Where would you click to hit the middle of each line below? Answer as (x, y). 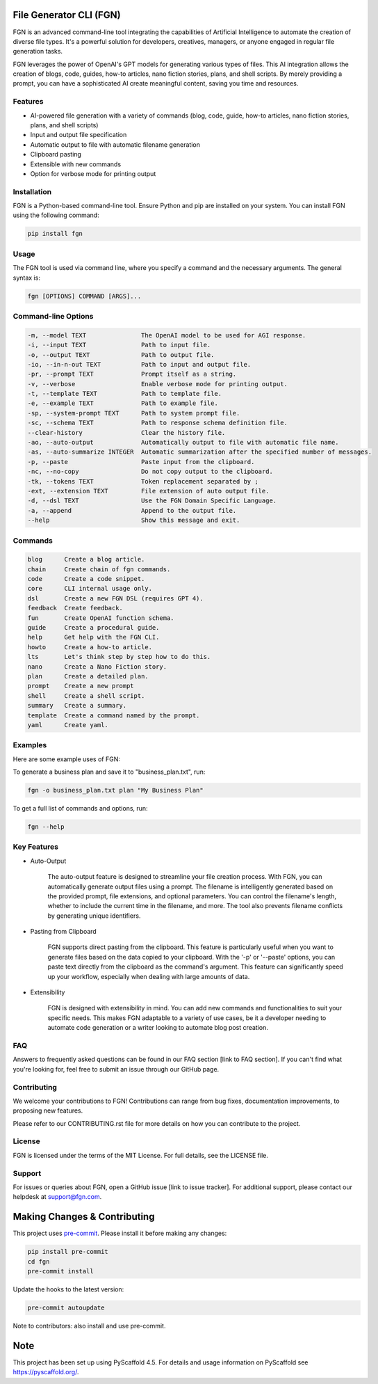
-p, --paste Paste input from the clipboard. (141, 462)
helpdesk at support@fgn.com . (57, 1197)
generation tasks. (38, 51)
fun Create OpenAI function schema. (101, 618)
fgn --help (46, 827)
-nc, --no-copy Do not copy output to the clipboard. (150, 472)
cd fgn (39, 1262)
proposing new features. (48, 1111)
